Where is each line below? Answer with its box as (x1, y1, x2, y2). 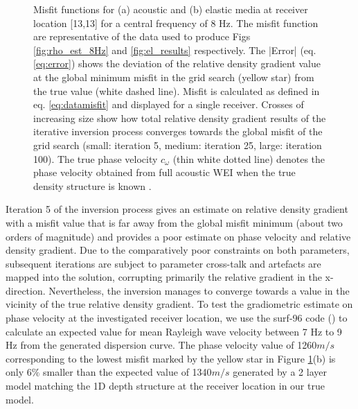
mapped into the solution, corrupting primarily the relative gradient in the (6, 270, 322, 284)
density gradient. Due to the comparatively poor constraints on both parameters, (6, 243, 350, 257)
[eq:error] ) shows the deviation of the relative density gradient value (33, 56, 321, 71)
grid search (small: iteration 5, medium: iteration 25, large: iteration (33, 137, 322, 152)
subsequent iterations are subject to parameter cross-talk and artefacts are (6, 256, 321, 270)
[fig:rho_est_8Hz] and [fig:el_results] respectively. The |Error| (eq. (33, 42, 316, 57)
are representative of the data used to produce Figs (33, 29, 251, 44)
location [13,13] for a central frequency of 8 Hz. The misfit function (33, 15, 319, 30)
